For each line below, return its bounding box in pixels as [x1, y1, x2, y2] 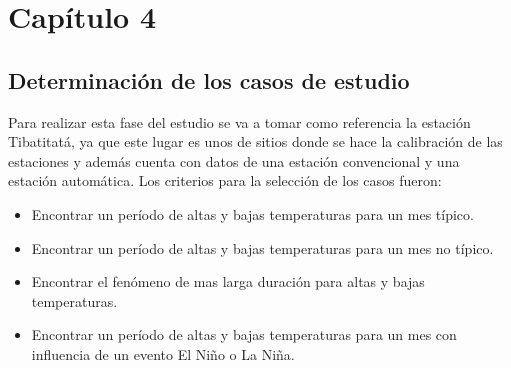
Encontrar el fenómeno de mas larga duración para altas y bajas [31, 271, 425, 292]
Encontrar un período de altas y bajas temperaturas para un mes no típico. [31, 237, 494, 258]
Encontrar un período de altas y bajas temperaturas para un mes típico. [31, 203, 474, 224]
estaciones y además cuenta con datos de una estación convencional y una [8, 150, 460, 171]
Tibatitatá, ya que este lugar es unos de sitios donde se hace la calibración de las [8, 131, 503, 152]
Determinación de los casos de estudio [8, 64, 410, 95]
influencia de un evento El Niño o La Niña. [31, 343, 295, 364]
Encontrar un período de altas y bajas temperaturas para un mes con [31, 324, 457, 345]
